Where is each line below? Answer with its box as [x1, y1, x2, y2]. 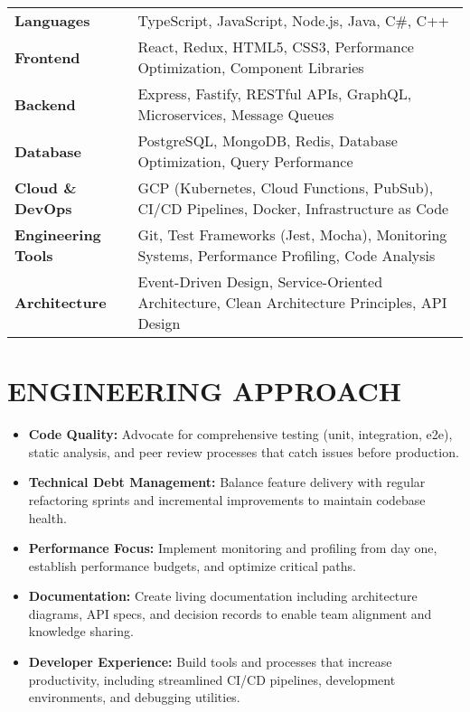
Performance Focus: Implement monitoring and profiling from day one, [28, 539, 437, 557]
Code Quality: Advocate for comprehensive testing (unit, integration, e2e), [28, 425, 453, 444]
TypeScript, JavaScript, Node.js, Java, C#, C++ [137, 10, 450, 31]
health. [28, 508, 67, 527]
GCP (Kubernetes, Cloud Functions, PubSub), [137, 177, 434, 198]
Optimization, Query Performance [137, 151, 353, 172]
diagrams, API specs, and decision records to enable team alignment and [28, 604, 432, 623]
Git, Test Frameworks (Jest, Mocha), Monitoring [137, 224, 447, 245]
